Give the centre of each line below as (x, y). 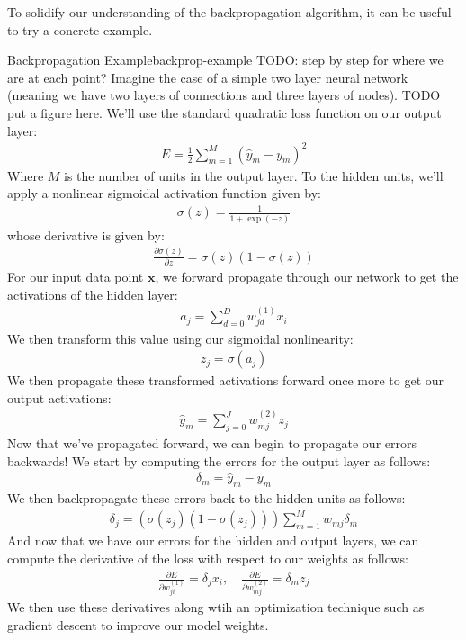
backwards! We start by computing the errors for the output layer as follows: (219, 460)
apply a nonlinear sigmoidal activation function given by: (165, 193)
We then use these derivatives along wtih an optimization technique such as (216, 606)
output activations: (59, 397)
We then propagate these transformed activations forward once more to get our (226, 380)
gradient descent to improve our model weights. (138, 624)
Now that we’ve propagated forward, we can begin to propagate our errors (212, 442)
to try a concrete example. (80, 29)
